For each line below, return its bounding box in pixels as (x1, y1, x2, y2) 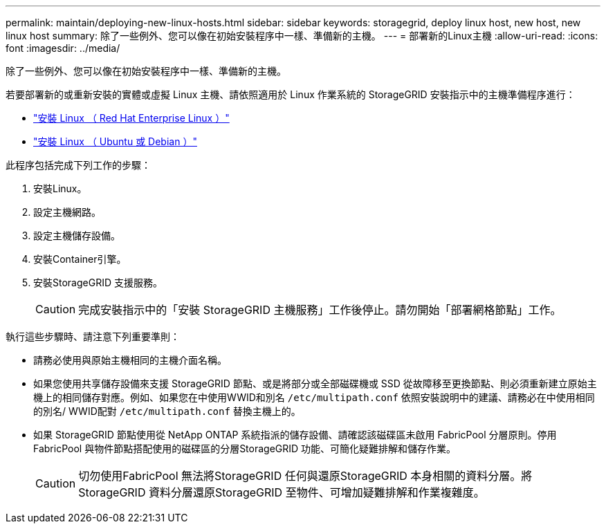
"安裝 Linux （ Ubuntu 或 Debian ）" (33, 136, 197, 147)
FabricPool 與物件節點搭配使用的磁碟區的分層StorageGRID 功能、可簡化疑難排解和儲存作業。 (33, 443, 457, 454)
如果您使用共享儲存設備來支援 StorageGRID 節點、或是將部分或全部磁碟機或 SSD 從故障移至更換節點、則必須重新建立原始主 (33, 378, 597, 389)
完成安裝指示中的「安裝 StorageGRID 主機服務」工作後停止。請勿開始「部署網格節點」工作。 (78, 303, 562, 317)
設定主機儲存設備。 (33, 230, 120, 241)
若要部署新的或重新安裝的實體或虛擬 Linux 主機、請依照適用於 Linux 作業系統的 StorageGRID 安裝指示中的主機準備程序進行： (6, 89, 576, 100)
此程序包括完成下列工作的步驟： (6, 159, 151, 171)
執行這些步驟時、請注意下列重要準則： (6, 331, 180, 342)
